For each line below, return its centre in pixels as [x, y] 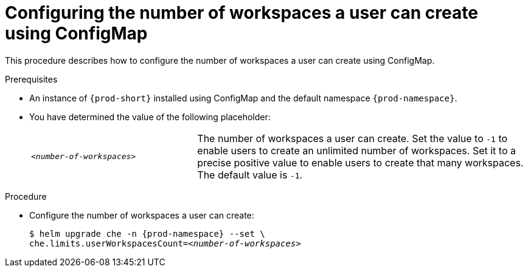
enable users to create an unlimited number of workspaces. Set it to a [356, 150]
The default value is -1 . [250, 175]
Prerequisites [31, 79]
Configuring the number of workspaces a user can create [241, 13]
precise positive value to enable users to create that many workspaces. [360, 162]
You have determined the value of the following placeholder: [150, 117]
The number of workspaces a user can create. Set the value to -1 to [353, 138]
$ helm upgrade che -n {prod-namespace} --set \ [147, 233]
